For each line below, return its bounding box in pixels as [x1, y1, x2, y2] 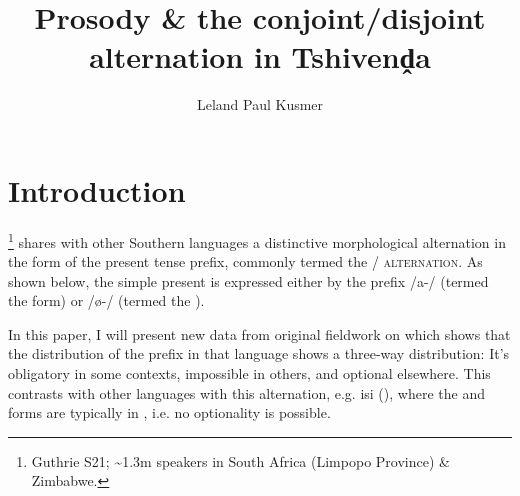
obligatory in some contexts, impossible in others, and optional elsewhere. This [8, 363, 491, 384]
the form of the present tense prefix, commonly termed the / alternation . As [8, 251, 483, 272]
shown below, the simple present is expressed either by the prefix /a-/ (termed [8, 270, 489, 291]
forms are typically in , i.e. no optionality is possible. [8, 402, 331, 423]
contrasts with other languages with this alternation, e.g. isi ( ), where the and [8, 382, 485, 403]
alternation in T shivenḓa [89, 36, 431, 77]
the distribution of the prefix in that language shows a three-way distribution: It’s [8, 343, 510, 364]
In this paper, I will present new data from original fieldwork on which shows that [8, 323, 511, 344]
